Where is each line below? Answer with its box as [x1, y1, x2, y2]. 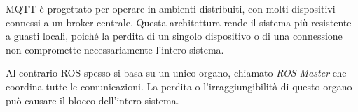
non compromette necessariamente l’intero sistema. [6, 42, 224, 56]
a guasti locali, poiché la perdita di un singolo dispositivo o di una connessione [6, 29, 343, 43]
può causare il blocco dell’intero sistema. [6, 93, 179, 107]
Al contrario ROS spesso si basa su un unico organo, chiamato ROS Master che [6, 65, 347, 80]
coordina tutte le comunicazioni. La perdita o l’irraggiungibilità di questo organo [6, 79, 352, 93]
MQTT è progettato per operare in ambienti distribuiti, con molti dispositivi [6, 1, 336, 15]
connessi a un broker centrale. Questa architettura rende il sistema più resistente [6, 15, 352, 29]
